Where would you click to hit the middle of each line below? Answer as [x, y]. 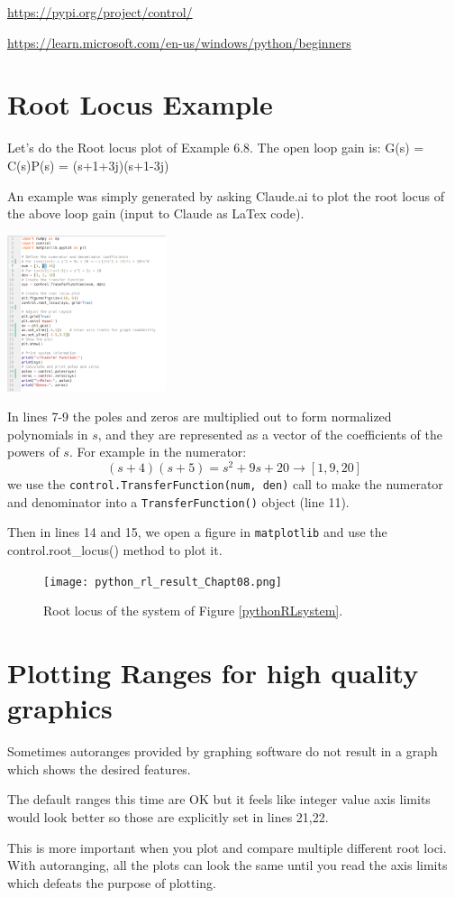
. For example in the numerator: [158, 452]
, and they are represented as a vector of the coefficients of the [270, 434]
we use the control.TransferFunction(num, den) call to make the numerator [225, 484]
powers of [33, 452]
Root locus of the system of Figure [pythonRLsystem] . [193, 611]
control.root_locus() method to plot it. [115, 550]
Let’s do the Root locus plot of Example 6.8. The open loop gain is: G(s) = [216, 148]
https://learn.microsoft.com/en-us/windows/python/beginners [179, 42]
